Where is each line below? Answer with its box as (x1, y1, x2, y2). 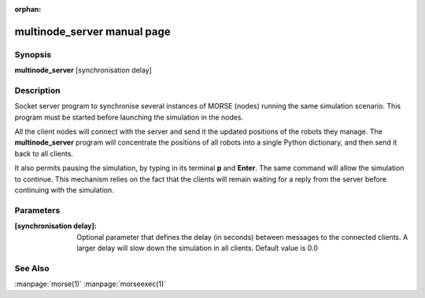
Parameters (14, 204, 61, 215)
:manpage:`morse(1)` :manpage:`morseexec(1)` (14, 279, 167, 289)
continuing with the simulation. (14, 186, 114, 195)
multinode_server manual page (14, 24, 171, 39)
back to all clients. (14, 149, 74, 158)
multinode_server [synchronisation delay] (14, 65, 153, 75)
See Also (14, 263, 50, 274)
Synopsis (14, 49, 51, 60)
